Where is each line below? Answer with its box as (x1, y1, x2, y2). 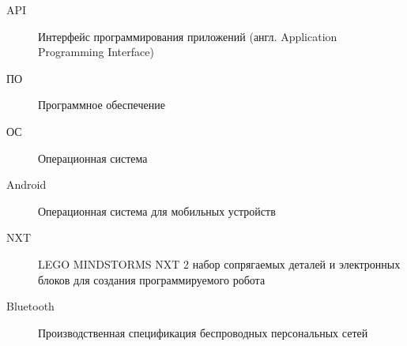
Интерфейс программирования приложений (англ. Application (38, 28, 337, 44)
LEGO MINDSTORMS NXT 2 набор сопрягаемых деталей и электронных (38, 255, 401, 272)
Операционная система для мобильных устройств (38, 202, 276, 219)
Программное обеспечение (38, 96, 165, 113)
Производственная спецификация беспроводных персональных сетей (38, 324, 368, 340)
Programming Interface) (38, 43, 154, 60)
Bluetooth (6, 298, 55, 314)
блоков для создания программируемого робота (38, 271, 266, 288)
